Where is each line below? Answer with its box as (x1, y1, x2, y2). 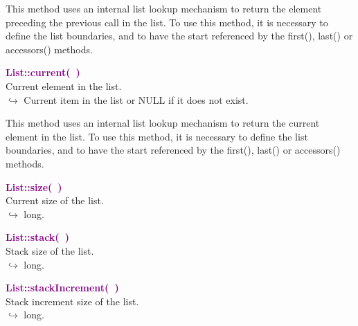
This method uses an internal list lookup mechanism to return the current (6, 116, 320, 130)
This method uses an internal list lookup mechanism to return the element (6, 1, 322, 15)
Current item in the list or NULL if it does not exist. (24, 92, 249, 107)
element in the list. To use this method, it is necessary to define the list (6, 129, 308, 143)
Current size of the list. (6, 193, 104, 208)
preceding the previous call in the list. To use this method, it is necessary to (6, 15, 328, 29)
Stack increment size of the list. (6, 293, 139, 308)
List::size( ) (6, 179, 62, 194)
